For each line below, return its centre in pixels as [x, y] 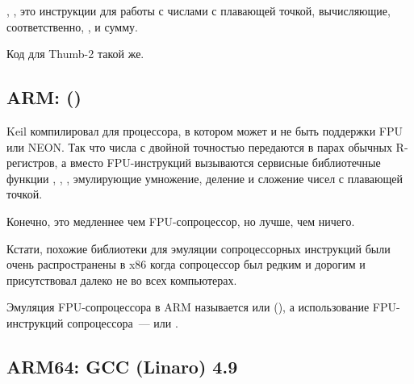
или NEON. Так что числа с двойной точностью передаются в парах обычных [199, 146]
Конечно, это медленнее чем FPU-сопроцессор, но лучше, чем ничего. [181, 221]
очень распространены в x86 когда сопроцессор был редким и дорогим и [186, 264]
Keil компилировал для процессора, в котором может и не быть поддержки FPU [205, 130]
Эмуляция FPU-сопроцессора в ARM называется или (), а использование [188, 307]
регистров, [32, 163]
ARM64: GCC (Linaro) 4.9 [122, 366]
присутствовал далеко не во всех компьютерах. [122, 280]
